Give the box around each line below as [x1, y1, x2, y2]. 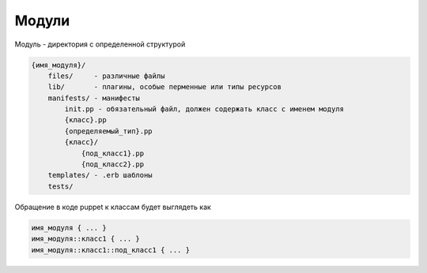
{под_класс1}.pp [81, 148, 145, 158]
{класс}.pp [64, 115, 107, 125]
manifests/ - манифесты [47, 93, 140, 103]
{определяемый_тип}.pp [64, 126, 153, 136]
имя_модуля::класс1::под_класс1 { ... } [31, 245, 190, 254]
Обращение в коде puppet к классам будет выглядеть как [14, 202, 211, 211]
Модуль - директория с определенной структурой [14, 39, 186, 49]
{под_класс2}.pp [81, 160, 145, 169]
